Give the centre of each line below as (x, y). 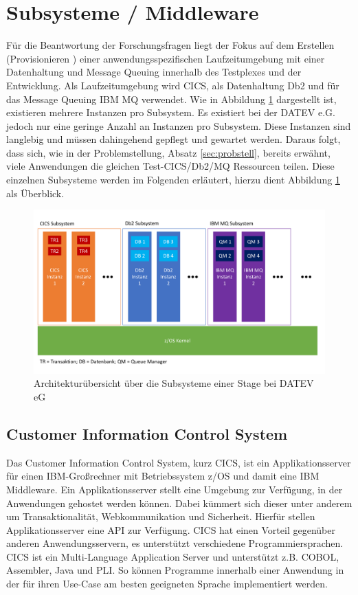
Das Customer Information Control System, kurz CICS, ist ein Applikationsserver (179, 462)
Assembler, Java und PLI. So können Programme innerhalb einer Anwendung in (175, 570)
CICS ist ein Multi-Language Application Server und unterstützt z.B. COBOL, (173, 556)
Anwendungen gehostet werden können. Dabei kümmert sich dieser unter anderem (179, 503)
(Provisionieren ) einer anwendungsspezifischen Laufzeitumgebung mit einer (166, 58)
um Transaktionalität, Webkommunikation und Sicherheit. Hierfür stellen (161, 516)
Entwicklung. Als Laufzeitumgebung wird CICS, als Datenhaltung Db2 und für (173, 85)
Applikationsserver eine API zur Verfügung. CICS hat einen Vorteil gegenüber (171, 529)
